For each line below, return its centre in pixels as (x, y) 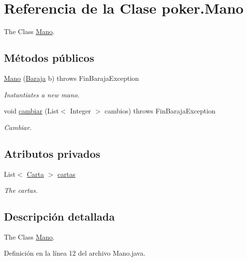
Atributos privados (52, 153)
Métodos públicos (49, 58)
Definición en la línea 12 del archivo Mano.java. (75, 253)
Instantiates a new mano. (42, 94)
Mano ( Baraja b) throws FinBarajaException (72, 78)
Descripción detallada (59, 216)
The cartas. (21, 190)
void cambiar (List (31, 111)
